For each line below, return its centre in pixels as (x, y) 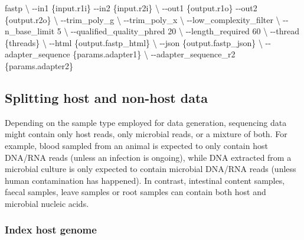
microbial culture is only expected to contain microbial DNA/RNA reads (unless (151, 169)
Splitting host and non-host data (107, 97)
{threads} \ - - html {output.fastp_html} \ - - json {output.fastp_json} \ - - (138, 42)
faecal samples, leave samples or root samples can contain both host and (135, 192)
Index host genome (51, 230)
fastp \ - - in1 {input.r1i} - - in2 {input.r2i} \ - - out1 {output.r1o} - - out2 (131, 8)
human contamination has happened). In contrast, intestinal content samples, (145, 180)
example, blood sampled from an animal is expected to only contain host (136, 145)
